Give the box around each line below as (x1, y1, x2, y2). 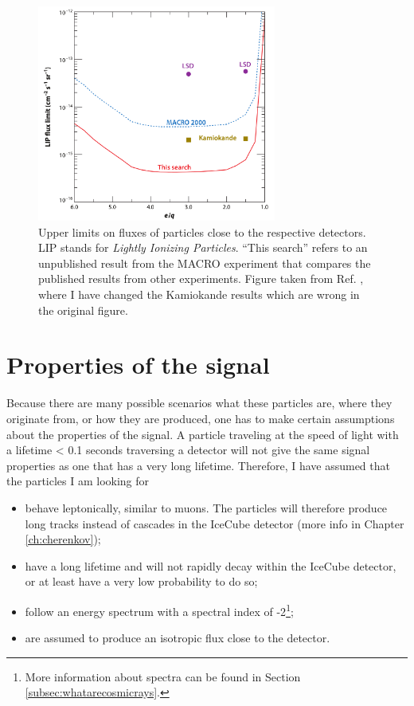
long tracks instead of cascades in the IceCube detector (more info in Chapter (25, 515, 404, 531)
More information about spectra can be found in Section (25, 668, 301, 684)
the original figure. (38, 301, 128, 318)
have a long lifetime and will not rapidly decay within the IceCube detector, (25, 557, 396, 574)
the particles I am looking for (6, 473, 150, 489)
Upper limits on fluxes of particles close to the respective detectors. (38, 223, 366, 240)
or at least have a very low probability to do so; (25, 573, 258, 590)
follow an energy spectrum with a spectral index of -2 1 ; (25, 600, 294, 619)
